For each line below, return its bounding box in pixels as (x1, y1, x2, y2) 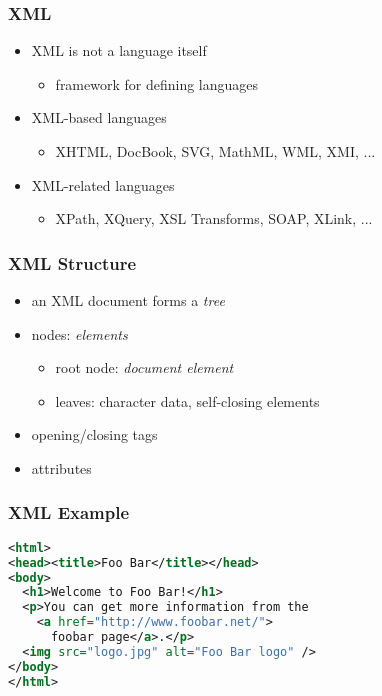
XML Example (8, 500, 130, 525)
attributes (31, 457, 92, 478)
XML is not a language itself (31, 40, 207, 61)
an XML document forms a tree (31, 290, 225, 310)
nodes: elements (31, 323, 128, 344)
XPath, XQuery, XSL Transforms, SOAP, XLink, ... (55, 208, 373, 229)
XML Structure (8, 250, 137, 275)
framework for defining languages (55, 73, 259, 94)
